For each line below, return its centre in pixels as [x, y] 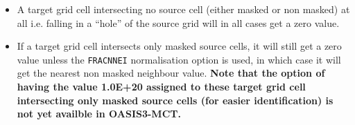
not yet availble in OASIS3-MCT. [99, 114]
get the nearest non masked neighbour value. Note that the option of [171, 73]
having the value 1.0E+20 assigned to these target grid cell [161, 87]
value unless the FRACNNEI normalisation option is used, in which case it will [179, 59]
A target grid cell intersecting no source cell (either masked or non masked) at [183, 9]
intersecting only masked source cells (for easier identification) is [175, 100]
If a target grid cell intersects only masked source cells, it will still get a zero [179, 46]
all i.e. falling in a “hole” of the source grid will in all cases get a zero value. [178, 22]
